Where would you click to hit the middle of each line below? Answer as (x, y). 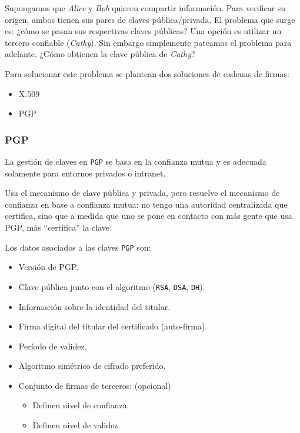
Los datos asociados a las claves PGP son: (78, 247)
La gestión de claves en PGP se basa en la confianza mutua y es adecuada (136, 161)
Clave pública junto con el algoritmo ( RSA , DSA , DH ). (112, 286)
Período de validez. (53, 346)
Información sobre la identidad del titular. (94, 306)
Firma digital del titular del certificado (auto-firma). (113, 326)
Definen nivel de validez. (76, 425)
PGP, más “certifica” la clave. (58, 227)
